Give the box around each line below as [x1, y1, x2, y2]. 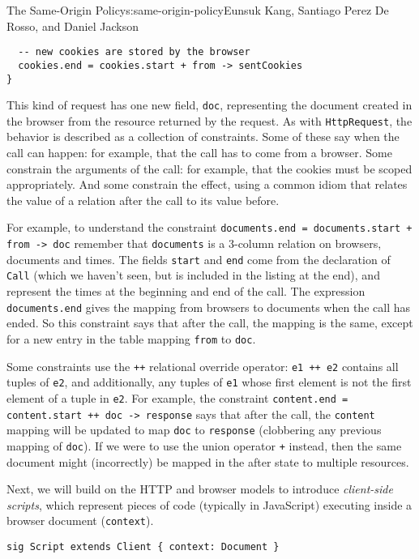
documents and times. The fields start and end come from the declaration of [6, 250, 391, 267]
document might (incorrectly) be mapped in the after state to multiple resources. [6, 453, 409, 470]
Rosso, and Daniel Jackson [6, 17, 139, 34]
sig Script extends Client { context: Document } [6, 540, 280, 553]
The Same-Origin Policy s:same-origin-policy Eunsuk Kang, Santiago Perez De [6, 2, 389, 18]
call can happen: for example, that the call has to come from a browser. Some [6, 144, 392, 161]
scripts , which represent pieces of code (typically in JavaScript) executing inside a [6, 496, 413, 513]
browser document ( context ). [6, 512, 154, 529]
